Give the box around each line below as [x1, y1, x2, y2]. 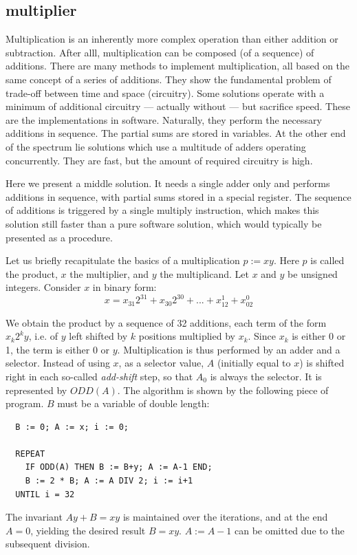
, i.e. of [28, 329, 58, 343]
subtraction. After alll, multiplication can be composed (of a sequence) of [6, 45, 314, 59]
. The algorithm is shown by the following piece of [117, 382, 329, 397]
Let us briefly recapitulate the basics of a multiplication [6, 253, 240, 268]
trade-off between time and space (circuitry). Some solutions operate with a [6, 85, 325, 100]
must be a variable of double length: [57, 396, 210, 411]
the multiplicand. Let [160, 266, 249, 281]
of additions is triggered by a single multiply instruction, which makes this [6, 203, 319, 217]
